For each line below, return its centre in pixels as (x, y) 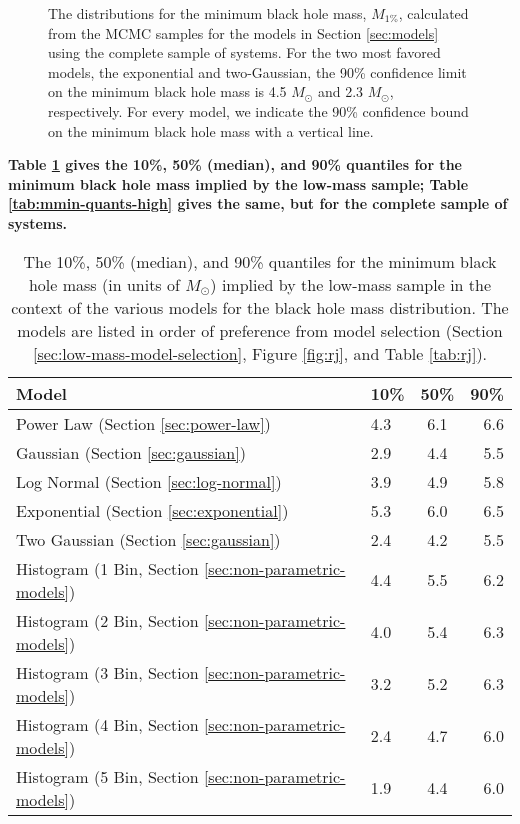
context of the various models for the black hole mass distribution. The (260, 307)
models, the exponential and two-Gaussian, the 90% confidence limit (257, 71)
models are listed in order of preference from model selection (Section (260, 330)
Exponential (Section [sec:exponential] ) (152, 510)
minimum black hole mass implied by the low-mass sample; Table (238, 183)
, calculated (433, 13)
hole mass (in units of (104, 284)
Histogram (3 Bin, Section (107, 672)
